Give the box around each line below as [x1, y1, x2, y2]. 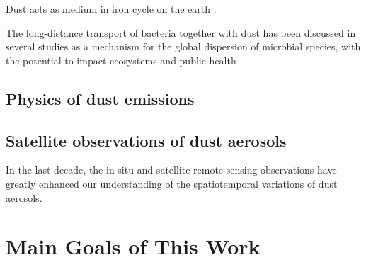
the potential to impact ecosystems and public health [6, 52, 236, 67]
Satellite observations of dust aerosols [6, 129, 287, 151]
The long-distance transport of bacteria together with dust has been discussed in [6, 25, 356, 40]
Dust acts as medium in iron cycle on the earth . [6, 1, 217, 16]
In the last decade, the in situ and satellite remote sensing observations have [6, 162, 337, 177]
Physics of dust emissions [6, 87, 195, 109]
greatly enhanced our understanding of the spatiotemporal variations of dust [6, 176, 338, 191]
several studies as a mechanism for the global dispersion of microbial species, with [6, 39, 361, 54]
